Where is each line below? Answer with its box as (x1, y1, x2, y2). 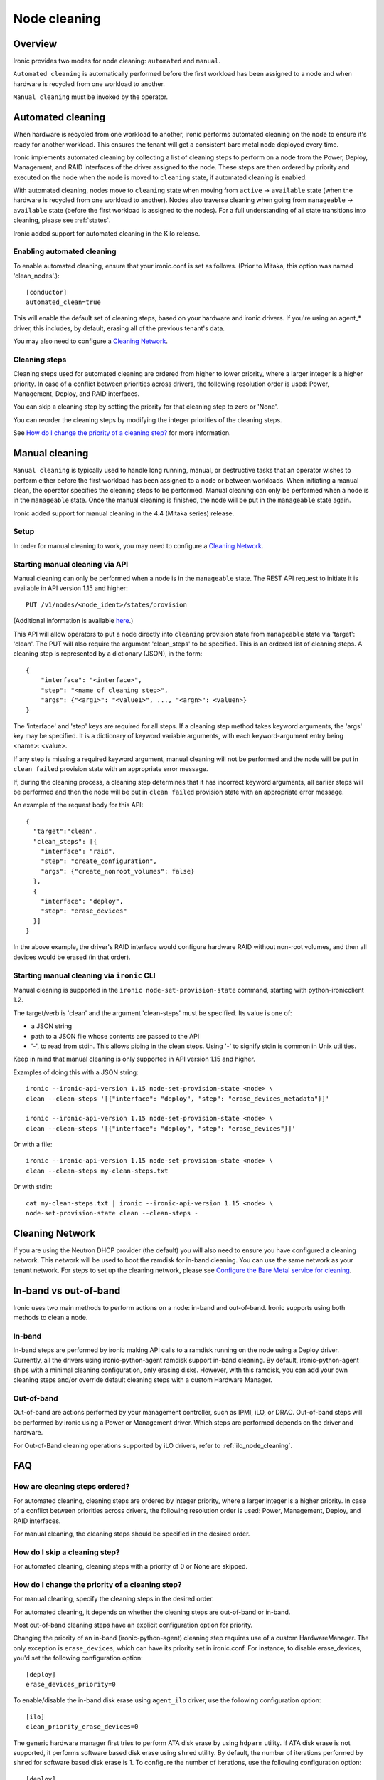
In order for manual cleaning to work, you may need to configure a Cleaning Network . (13, 541, 264, 550)
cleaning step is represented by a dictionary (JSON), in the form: (13, 649, 203, 658)
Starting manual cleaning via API (13, 559, 129, 569)
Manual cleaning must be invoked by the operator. (13, 93, 169, 101)
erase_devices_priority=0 (26, 1680, 117, 1688)
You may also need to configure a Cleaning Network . (13, 337, 169, 345)
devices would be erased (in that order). (13, 953, 131, 961)
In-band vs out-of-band (13, 1284, 121, 1297)
